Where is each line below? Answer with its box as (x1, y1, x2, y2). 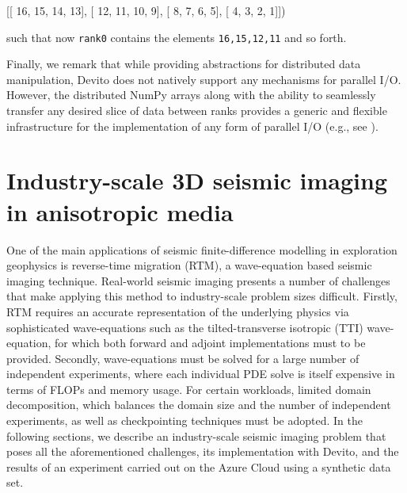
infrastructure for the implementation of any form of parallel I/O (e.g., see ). (6, 117, 378, 134)
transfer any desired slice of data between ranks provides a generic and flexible (6, 102, 387, 119)
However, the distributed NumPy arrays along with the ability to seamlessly (6, 86, 376, 103)
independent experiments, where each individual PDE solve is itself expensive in (6, 365, 395, 382)
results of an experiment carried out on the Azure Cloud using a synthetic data (6, 458, 391, 475)
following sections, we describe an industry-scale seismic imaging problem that (6, 427, 386, 444)
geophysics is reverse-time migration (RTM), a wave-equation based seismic (6, 257, 372, 273)
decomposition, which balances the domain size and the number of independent (6, 396, 391, 413)
